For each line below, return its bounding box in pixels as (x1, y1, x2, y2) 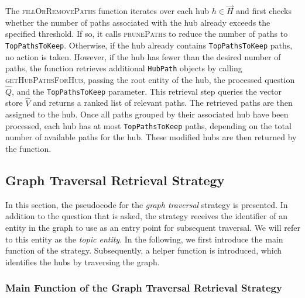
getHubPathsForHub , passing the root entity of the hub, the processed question (5, 73, 295, 85)
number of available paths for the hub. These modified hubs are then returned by (5, 131, 297, 143)
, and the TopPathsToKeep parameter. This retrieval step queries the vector (12, 85, 282, 97)
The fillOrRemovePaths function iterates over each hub (5, 5, 210, 17)
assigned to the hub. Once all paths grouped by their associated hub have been (5, 108, 289, 120)
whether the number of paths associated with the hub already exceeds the (5, 16, 270, 28)
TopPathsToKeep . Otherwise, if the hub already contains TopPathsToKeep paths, (5, 39, 293, 51)
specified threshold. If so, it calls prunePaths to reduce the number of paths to (5, 27, 288, 40)
